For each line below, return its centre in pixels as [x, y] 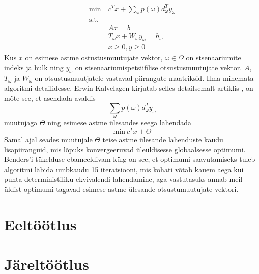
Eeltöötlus [40, 224]
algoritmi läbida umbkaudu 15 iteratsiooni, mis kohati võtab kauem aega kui [124, 169]
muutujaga [21, 122]
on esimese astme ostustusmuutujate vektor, [94, 57]
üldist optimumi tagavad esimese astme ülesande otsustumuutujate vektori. [121, 189]
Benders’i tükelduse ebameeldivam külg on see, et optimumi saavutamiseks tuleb [130, 159]
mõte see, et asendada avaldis [50, 98]
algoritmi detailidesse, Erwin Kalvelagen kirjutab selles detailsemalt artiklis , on [129, 88]
